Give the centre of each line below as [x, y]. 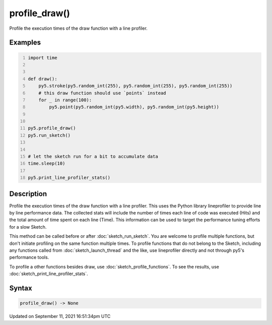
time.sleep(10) [47, 164]
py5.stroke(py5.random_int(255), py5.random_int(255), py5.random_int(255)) [135, 86]
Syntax [21, 288]
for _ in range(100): [65, 100]
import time [43, 58]
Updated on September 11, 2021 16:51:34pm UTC [60, 316]
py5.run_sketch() [49, 135]
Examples [25, 43]
